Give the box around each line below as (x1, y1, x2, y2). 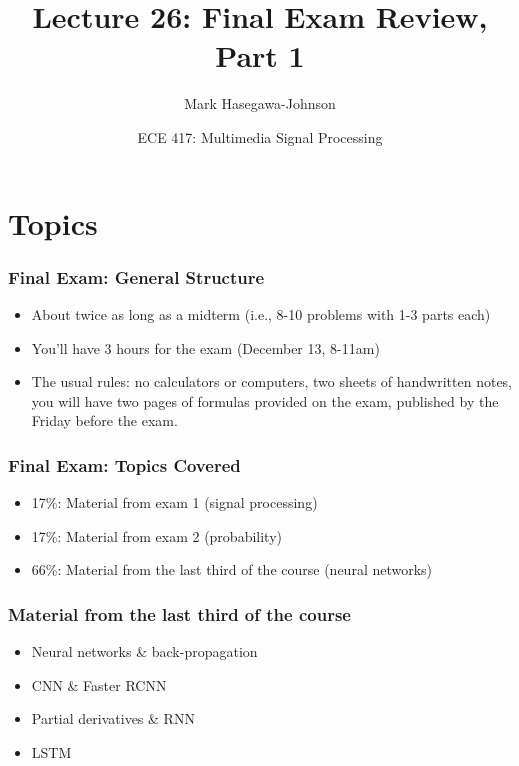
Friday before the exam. (31, 410, 178, 431)
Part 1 (215, 35, 305, 76)
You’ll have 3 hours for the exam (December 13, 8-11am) (31, 337, 380, 358)
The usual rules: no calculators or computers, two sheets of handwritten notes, (31, 371, 513, 392)
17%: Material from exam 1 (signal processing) (31, 492, 318, 513)
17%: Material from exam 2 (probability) (31, 525, 282, 546)
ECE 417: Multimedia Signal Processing (137, 126, 383, 147)
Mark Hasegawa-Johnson (184, 93, 336, 114)
